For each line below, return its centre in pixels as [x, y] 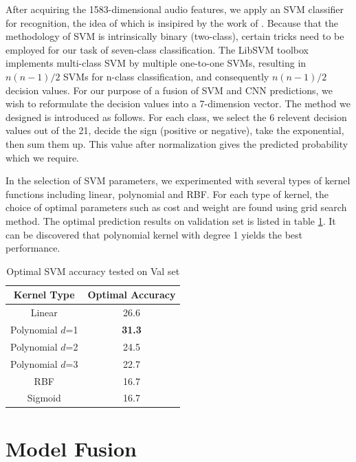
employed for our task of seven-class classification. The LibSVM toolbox [157, 49]
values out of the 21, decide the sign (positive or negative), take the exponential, [175, 130]
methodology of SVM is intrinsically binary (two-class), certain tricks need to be [175, 36]
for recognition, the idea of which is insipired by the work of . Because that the [172, 22]
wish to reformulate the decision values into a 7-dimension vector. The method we [178, 103]
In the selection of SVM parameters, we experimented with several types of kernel [178, 180]
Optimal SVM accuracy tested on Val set [93, 271]
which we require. [43, 157]
